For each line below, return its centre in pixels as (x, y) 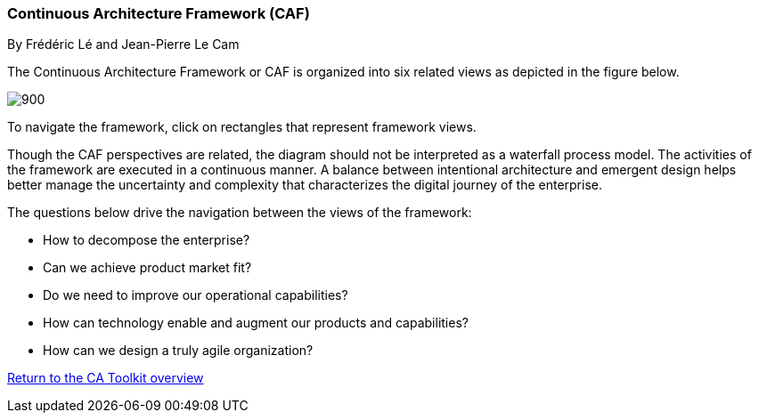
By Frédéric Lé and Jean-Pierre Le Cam (123, 44)
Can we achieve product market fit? (147, 268)
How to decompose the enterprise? (147, 240)
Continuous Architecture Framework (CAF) (159, 13)
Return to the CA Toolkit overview (106, 378)
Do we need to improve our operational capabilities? (196, 295)
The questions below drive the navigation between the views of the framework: (240, 213)
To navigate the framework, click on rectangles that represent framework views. (242, 127)
